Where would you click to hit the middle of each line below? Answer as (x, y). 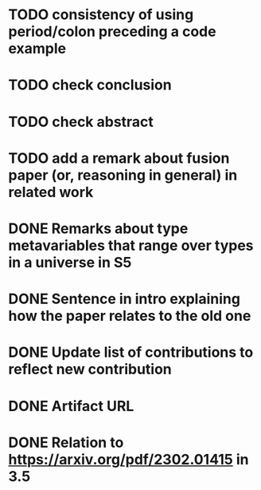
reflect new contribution (90, 369)
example (37, 49)
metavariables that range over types (131, 245)
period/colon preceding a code (112, 32)
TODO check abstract (81, 122)
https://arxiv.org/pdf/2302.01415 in (129, 459)
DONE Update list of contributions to (131, 352)
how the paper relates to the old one (130, 316)
